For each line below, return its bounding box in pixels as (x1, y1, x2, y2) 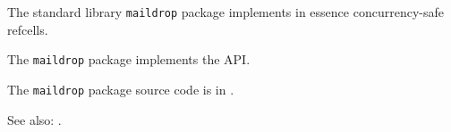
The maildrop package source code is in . (7, 79, 234, 98)
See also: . (7, 110, 62, 128)
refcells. (7, 20, 48, 38)
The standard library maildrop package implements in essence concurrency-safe (7, 3, 444, 21)
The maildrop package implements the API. (7, 50, 251, 69)
